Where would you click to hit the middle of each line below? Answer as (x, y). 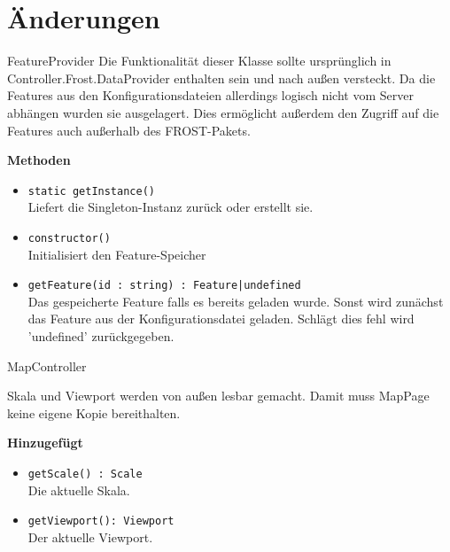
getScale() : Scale (85, 474)
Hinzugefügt (45, 443)
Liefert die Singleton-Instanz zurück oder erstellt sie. (171, 207)
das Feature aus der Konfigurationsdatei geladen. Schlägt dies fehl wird (221, 319)
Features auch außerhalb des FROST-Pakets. (129, 130)
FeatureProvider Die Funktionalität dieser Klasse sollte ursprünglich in (199, 61)
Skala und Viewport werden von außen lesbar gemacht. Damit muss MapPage (218, 396)
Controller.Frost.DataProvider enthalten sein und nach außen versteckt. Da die (221, 78)
